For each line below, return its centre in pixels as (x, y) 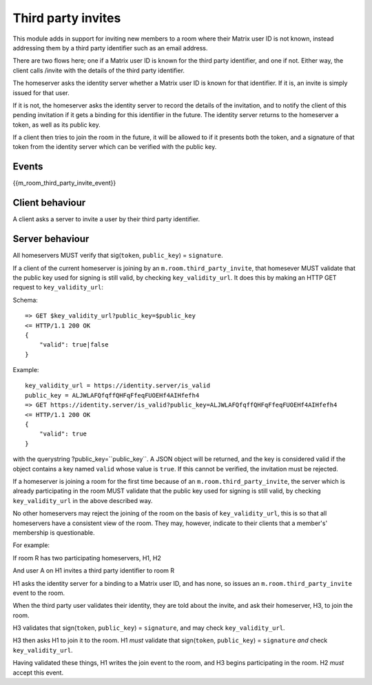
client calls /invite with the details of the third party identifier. (99, 70)
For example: (31, 545)
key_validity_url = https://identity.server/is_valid (117, 386)
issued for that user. (41, 92)
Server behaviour (51, 239)
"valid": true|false (74, 345)
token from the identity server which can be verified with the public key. (115, 147)
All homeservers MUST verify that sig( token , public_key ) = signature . (118, 256)
